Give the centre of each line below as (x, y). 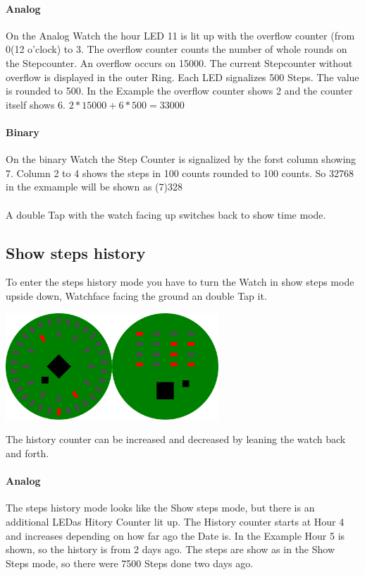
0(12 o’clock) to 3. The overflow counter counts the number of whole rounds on (177, 49)
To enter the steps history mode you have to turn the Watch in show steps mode (180, 282)
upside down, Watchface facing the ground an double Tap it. (136, 295)
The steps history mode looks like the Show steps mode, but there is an (160, 508)
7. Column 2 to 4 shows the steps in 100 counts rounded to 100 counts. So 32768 (180, 172)
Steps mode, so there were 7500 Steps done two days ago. (130, 563)
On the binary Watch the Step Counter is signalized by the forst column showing (181, 159)
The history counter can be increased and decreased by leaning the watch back (176, 439)
